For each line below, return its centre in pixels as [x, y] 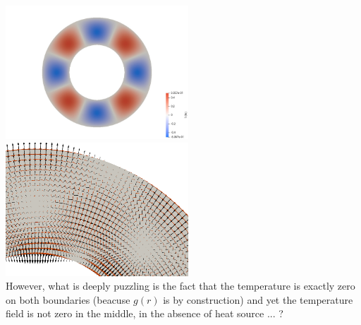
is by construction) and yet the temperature [258, 299]
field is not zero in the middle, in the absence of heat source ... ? [145, 313]
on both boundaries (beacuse [68, 299]
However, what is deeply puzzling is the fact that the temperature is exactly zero [180, 286]
